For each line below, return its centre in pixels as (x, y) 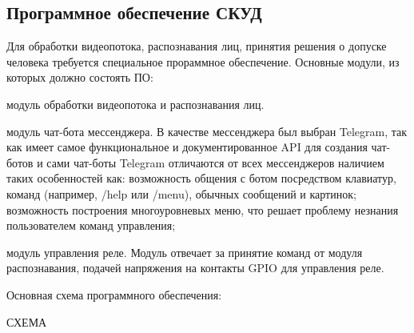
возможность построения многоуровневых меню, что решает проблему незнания (203, 209)
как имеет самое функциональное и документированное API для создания (187, 147)
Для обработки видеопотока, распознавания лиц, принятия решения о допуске (197, 46)
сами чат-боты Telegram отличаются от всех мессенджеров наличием (215, 162)
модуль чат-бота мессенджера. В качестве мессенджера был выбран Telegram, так (207, 131)
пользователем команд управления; (91, 225)
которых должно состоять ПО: (80, 77)
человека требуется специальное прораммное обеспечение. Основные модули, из (203, 61)
